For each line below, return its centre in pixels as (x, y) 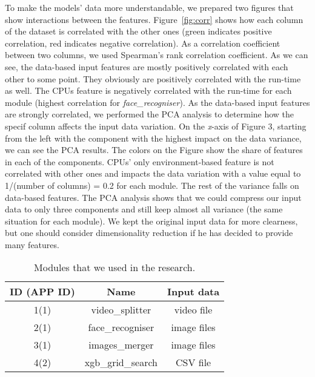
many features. (32, 244)
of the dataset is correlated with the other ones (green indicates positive (138, 31)
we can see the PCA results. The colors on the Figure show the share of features (154, 150)
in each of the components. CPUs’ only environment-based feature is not (140, 161)
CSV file (193, 362)
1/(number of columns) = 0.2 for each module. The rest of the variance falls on (152, 185)
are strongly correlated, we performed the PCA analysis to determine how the (150, 114)
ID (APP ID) (42, 292)
